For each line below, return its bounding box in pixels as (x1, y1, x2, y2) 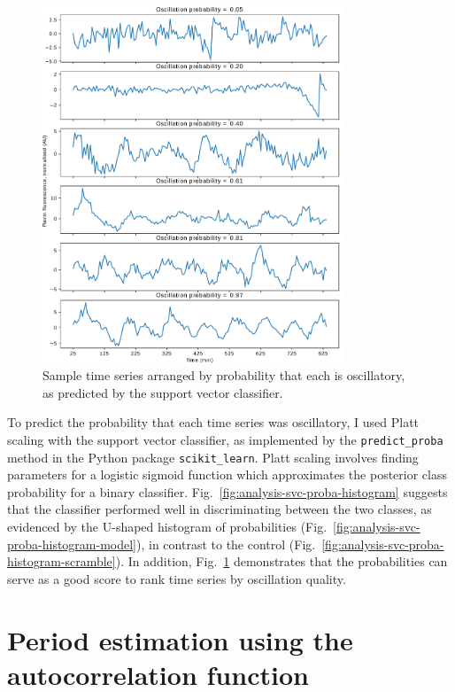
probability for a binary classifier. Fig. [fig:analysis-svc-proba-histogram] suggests (7, 482, 448, 501)
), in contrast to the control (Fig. (136, 534, 316, 553)
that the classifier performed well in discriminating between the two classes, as (7, 500, 432, 518)
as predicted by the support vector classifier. (42, 383, 283, 401)
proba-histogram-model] (7, 534, 137, 553)
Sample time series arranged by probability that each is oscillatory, (42, 366, 405, 385)
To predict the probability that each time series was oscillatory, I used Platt (7, 413, 420, 432)
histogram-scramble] (7, 552, 116, 571)
